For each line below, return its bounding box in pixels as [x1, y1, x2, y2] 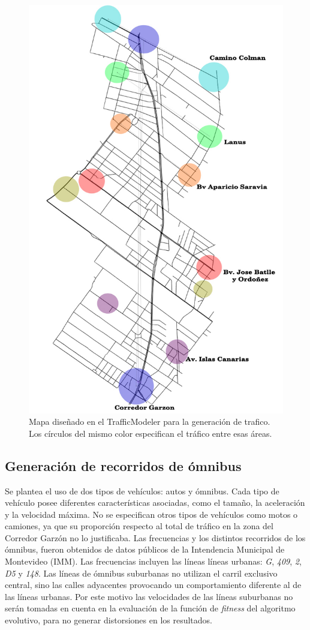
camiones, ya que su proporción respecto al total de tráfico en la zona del [5, 520, 273, 532]
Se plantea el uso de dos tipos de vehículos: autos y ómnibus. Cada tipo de [5, 484, 279, 497]
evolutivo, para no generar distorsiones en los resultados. [5, 614, 212, 626]
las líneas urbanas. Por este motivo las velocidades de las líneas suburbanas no [5, 590, 293, 602]
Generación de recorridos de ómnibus [5, 456, 242, 475]
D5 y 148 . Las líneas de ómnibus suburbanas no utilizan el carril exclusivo [5, 566, 278, 579]
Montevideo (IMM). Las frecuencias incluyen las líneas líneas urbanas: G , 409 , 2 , [5, 555, 302, 568]
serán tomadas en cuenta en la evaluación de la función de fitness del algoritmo [5, 602, 296, 614]
